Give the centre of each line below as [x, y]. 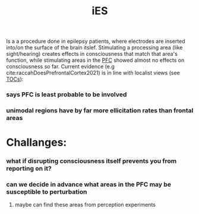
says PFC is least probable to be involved [67, 95]
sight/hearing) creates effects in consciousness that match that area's [92, 54]
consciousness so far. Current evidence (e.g [60, 67]
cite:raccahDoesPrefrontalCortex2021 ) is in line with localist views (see [93, 73]
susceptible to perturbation [47, 192]
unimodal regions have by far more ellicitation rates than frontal [100, 111]
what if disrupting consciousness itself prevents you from [91, 161]
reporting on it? [29, 169]
